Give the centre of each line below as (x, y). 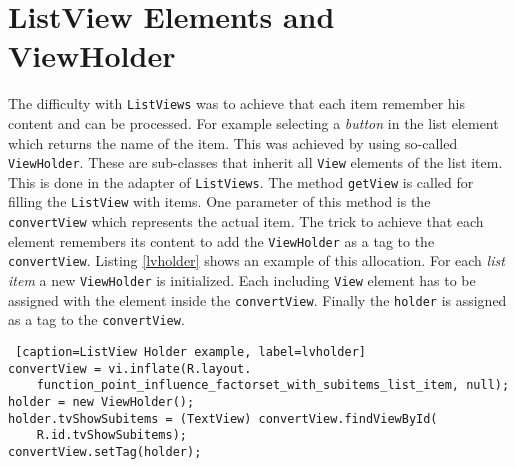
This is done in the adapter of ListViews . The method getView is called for (241, 181)
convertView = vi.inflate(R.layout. (130, 368)
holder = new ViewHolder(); (101, 402)
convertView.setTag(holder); (105, 452)
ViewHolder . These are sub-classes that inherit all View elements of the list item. (255, 162)
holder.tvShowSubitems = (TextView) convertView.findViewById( (223, 418)
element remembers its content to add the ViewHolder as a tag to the (221, 240)
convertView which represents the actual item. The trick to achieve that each (246, 221)
